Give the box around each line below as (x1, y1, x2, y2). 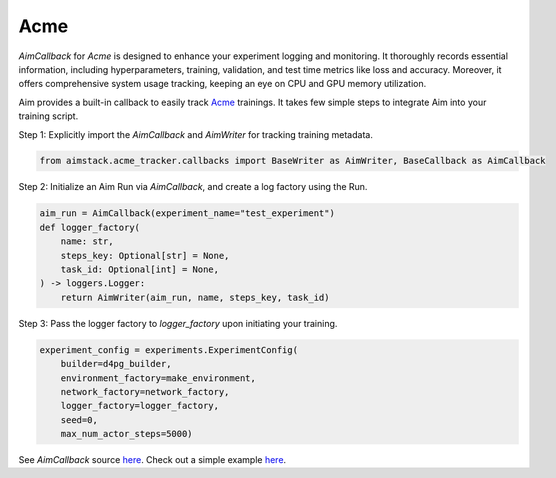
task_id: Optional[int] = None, (60, 264, 220, 275)
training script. (18, 110, 79, 122)
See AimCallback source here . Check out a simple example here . (18, 454, 287, 466)
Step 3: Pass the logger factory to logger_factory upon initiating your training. (18, 317, 338, 329)
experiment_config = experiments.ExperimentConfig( (39, 344, 299, 355)
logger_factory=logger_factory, (60, 400, 220, 412)
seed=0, (60, 414, 99, 425)
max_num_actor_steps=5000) (60, 428, 194, 440)
